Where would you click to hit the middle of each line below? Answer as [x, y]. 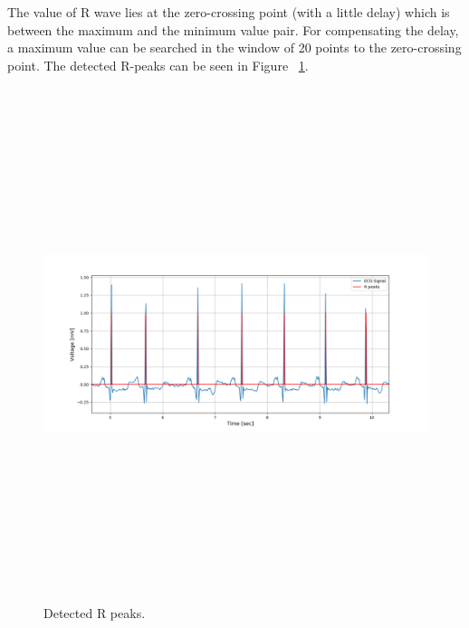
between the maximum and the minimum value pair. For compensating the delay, [233, 29]
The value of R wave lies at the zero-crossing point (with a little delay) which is [229, 12]
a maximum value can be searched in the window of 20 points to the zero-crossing [234, 48]
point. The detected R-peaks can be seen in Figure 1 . [158, 65]
